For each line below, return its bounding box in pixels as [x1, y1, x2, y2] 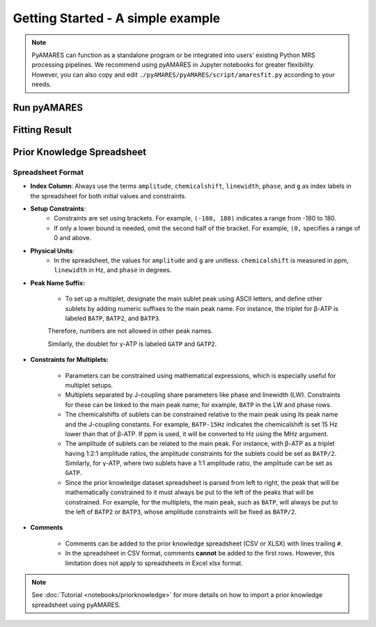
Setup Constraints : [30, 205, 86, 213]
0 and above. [54, 234, 92, 242]
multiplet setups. [65, 381, 113, 389]
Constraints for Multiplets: [30, 356, 109, 364]
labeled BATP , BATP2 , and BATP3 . [65, 314, 161, 322]
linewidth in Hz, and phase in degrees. [54, 266, 172, 274]
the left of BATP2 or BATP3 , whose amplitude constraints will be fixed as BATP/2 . [65, 508, 297, 516]
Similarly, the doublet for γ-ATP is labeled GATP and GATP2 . [47, 340, 217, 348]
